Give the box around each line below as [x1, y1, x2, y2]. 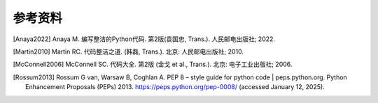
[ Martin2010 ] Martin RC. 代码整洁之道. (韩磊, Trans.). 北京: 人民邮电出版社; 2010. [13, 47, 244, 56]
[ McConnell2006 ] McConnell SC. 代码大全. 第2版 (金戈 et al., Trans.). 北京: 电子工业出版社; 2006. [13, 60, 293, 69]
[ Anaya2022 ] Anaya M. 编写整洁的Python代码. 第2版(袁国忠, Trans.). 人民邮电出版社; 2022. [13, 35, 276, 43]
